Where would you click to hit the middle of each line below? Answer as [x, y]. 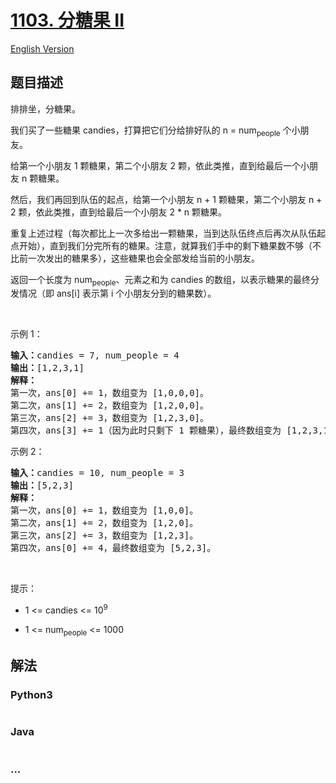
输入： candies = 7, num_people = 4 [95, 355]
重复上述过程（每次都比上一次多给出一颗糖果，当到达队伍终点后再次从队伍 [163, 233]
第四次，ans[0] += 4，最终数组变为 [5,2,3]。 [113, 548]
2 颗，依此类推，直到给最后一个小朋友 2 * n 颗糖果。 [119, 212]
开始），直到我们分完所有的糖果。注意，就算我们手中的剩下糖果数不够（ [165, 245]
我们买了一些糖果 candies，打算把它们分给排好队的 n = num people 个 [151, 131]
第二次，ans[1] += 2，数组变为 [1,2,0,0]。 [110, 405]
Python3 [31, 695]
